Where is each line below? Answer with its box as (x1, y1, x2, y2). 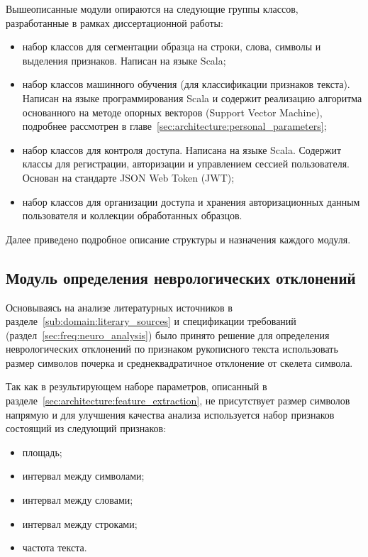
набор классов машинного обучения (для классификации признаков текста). (22, 77, 350, 92)
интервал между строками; (22, 516, 138, 531)
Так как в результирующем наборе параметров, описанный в (6, 379, 267, 394)
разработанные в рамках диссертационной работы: (6, 15, 223, 30)
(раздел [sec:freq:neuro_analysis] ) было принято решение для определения (6, 327, 330, 342)
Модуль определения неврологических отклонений (6, 266, 356, 288)
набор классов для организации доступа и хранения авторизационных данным (22, 194, 360, 209)
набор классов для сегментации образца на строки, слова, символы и (22, 39, 321, 54)
